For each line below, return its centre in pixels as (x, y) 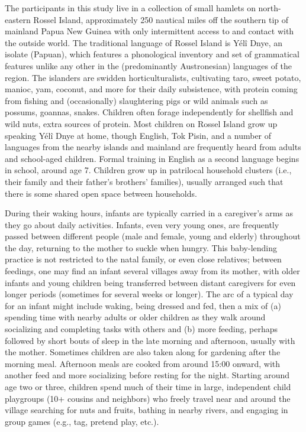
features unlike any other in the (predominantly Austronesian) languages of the (149, 65)
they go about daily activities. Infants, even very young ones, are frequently (142, 224)
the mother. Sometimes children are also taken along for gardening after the (143, 352)
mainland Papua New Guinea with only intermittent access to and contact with (149, 31)
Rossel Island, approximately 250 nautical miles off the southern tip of (161, 19)
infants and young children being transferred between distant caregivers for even (150, 282)
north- (270, 8)
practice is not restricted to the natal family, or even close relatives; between (143, 259)
